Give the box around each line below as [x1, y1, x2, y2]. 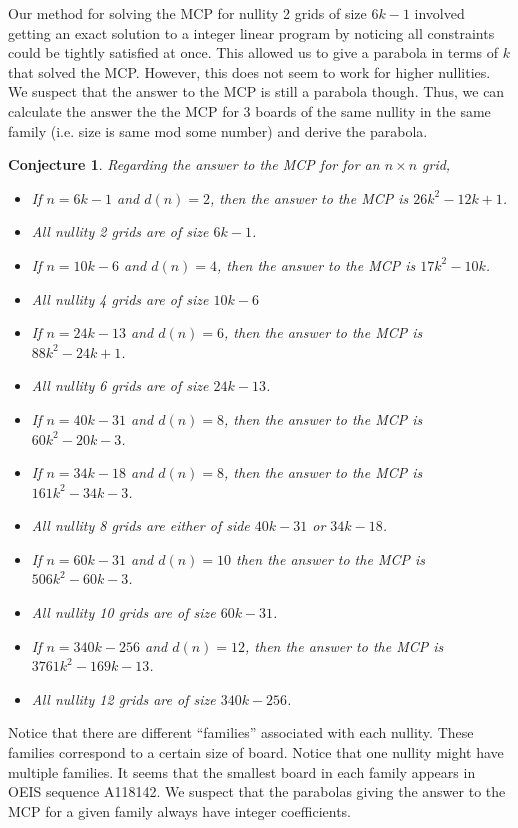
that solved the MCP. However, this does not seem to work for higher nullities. [8, 61, 491, 82]
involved [414, 3, 465, 23]
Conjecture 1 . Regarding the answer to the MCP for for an [8, 154, 380, 175]
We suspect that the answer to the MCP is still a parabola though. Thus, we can [8, 81, 505, 102]
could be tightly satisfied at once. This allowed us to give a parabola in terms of [8, 42, 499, 63]
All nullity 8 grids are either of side [31, 515, 250, 536]
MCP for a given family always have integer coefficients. [8, 800, 351, 821]
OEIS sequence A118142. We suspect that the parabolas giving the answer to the [8, 781, 506, 802]
